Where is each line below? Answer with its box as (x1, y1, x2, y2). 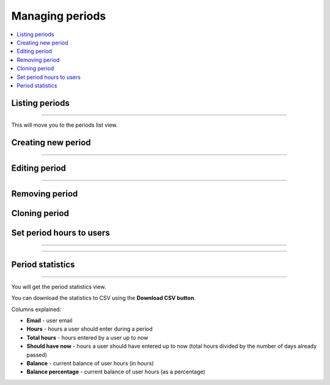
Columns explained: (11, 305, 61, 313)
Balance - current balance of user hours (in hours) (26, 359, 154, 367)
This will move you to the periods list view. (11, 121, 118, 129)
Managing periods (11, 9, 106, 23)
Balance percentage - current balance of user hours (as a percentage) (26, 368, 206, 376)
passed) (26, 351, 48, 358)
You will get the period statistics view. (11, 283, 106, 290)
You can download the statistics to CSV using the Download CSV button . (11, 294, 196, 302)
